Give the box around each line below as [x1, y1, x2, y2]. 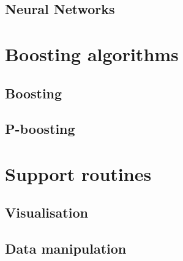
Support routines [5, 161, 152, 186]
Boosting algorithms [5, 41, 179, 66]
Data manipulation [5, 239, 127, 258]
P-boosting [5, 119, 75, 138]
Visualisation [5, 203, 88, 222]
